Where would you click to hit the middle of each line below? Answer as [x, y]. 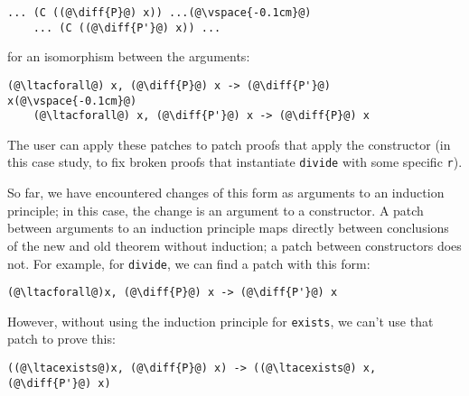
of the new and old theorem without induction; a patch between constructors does [234, 245]
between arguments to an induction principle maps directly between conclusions [228, 228]
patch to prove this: [61, 339]
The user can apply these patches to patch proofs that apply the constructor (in [229, 144]
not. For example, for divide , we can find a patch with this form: [189, 263]
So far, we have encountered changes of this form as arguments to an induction [226, 193]
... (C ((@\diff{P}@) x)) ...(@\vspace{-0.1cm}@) [159, 13]
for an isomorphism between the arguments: [129, 56]
